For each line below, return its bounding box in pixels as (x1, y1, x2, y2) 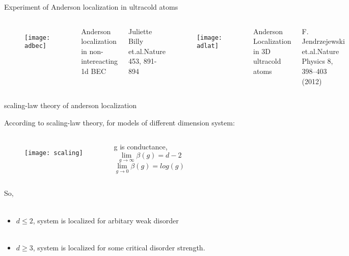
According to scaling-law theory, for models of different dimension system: (4, 117, 235, 127)
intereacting (81, 56, 118, 66)
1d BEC (81, 65, 106, 76)
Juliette (128, 25, 152, 36)
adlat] (196, 42, 219, 50)
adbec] (24, 42, 46, 50)
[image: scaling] (24, 149, 83, 157)
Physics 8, (302, 56, 333, 66)
